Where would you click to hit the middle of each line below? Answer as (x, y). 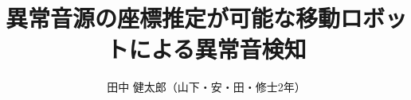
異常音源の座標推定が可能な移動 (173, 18)
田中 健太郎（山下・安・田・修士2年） (206, 87)
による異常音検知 (217, 49)
